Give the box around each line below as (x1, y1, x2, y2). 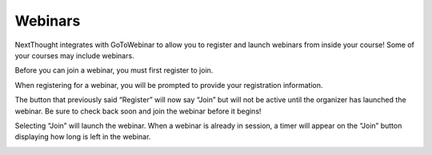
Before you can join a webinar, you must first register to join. (14, 66, 214, 75)
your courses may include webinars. (14, 50, 135, 60)
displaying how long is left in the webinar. (14, 132, 151, 141)
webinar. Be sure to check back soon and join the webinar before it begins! (14, 106, 262, 116)
